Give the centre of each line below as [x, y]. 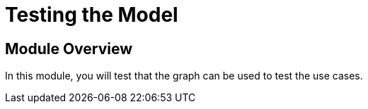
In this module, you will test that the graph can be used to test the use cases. [184, 76]
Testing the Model [92, 15]
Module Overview [69, 49]
